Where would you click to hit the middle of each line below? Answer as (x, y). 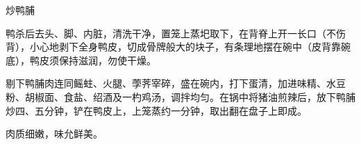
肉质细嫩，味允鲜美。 (54, 134)
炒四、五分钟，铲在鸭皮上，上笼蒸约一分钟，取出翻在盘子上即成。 (156, 110)
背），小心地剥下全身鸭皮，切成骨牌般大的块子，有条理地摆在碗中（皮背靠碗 (178, 47)
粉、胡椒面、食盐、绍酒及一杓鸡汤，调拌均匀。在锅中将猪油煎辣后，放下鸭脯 (180, 96)
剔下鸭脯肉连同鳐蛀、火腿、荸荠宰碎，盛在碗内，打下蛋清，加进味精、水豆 (176, 83)
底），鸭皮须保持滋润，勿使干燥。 (81, 60)
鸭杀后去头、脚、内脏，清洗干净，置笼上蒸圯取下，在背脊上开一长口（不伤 (176, 33)
